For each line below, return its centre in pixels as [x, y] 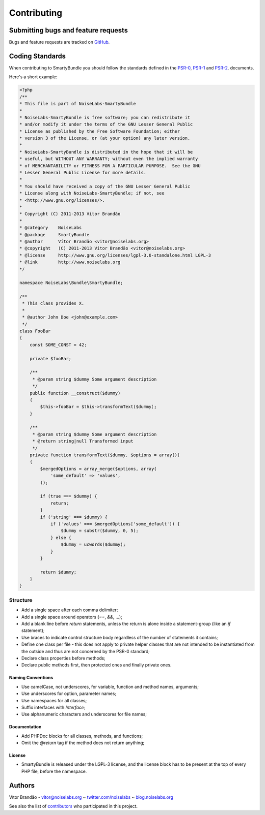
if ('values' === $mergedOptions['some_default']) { [115, 524]
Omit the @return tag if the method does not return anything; [83, 743]
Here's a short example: [33, 77]
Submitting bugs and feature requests [68, 30]
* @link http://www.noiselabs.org [70, 262]
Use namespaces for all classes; [54, 700]
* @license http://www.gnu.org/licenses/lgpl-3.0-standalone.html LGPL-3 [115, 255]
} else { [61, 537]
